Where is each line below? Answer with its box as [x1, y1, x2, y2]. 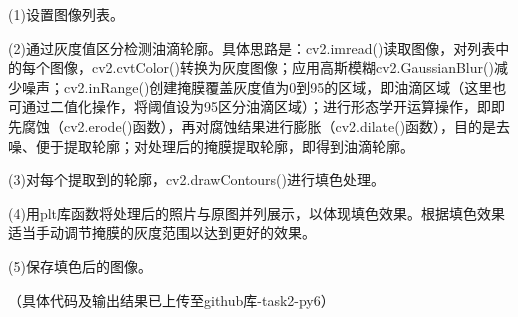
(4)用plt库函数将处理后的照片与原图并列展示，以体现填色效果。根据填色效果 [8, 202, 506, 223]
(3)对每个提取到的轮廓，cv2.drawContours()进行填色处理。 [8, 169, 386, 190]
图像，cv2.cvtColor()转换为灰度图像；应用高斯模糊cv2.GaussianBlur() [49, 57, 494, 78]
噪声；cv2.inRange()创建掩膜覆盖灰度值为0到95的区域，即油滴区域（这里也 [21, 76, 507, 97]
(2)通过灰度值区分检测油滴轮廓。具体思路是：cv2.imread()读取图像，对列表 [8, 37, 496, 58]
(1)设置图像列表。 [8, 4, 124, 24]
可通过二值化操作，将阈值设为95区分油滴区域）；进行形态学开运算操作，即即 [8, 96, 505, 117]
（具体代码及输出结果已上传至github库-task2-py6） [8, 289, 335, 310]
